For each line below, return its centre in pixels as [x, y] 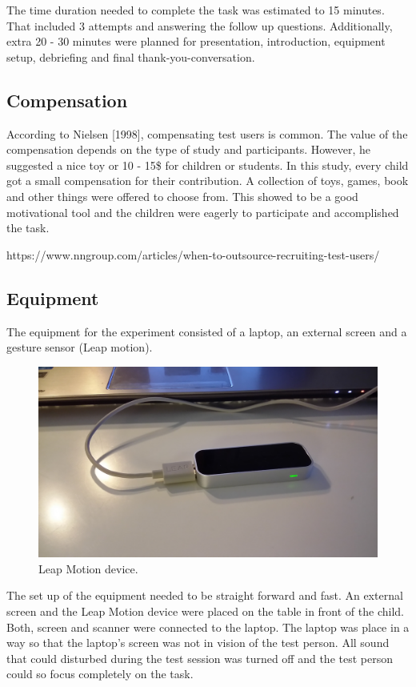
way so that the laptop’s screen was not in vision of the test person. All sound [198, 643]
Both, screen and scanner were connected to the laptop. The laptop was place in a [208, 627]
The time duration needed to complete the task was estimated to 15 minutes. [196, 10]
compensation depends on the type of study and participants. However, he [189, 149]
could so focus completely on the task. [100, 674]
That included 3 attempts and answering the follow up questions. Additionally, [200, 25]
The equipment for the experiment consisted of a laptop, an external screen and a [207, 331]
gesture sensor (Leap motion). [80, 347]
